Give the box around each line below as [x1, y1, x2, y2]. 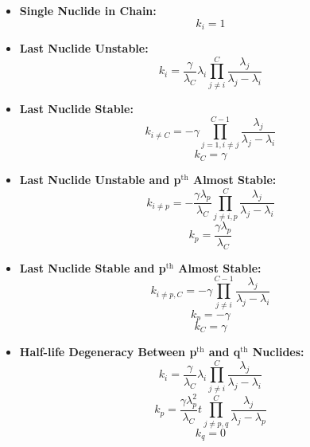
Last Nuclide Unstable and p [19, 171, 181, 188]
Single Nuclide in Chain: [19, 2, 157, 18]
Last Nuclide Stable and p [19, 259, 166, 276]
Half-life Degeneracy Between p [19, 343, 197, 359]
